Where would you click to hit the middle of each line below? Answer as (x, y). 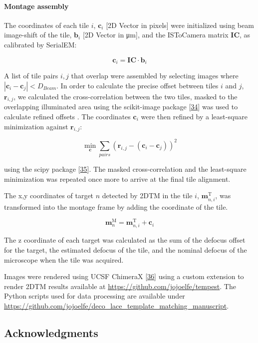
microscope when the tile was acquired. (64, 259)
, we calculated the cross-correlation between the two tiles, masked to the (126, 96)
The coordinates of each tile (47, 25)
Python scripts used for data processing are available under (95, 296)
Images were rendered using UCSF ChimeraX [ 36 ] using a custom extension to (124, 276)
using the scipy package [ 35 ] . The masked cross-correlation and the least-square (125, 169)
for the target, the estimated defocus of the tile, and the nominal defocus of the (126, 250)
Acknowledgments (51, 332)
